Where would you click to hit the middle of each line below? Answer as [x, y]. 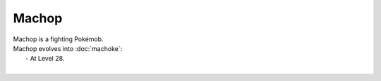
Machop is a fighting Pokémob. [58, 39]
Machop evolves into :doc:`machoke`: [68, 48]
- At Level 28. [45, 59]
